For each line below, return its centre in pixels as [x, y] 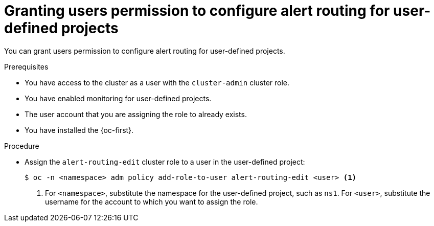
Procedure [22, 146]
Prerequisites [26, 66]
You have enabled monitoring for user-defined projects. [118, 98]
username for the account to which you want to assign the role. [152, 201]
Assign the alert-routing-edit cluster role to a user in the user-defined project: [165, 162]
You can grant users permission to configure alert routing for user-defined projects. [145, 51]
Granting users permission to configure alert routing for [197, 11]
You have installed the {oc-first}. [79, 130]
